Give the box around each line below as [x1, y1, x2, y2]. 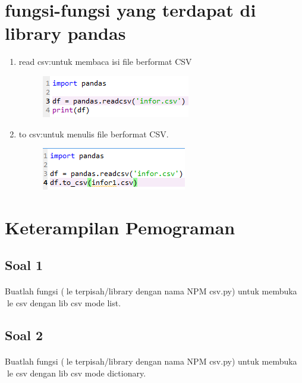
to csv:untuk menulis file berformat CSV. [18, 127, 169, 140]
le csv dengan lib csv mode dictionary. [7, 366, 146, 379]
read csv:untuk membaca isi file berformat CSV [18, 55, 192, 68]
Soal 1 [5, 256, 43, 274]
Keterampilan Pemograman [5, 215, 235, 239]
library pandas [5, 21, 126, 45]
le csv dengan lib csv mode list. [7, 297, 121, 309]
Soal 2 [5, 326, 43, 344]
